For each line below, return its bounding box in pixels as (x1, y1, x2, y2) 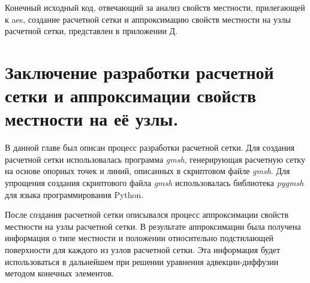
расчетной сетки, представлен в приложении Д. (5, 25, 178, 37)
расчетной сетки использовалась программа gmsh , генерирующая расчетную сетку (5, 153, 305, 165)
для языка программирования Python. (5, 188, 144, 200)
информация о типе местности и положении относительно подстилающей (5, 232, 274, 244)
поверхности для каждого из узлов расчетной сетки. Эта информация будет (5, 244, 281, 256)
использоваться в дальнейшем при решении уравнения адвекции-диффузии (5, 255, 279, 267)
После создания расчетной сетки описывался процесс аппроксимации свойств (5, 208, 289, 221)
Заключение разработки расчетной (5, 59, 274, 84)
